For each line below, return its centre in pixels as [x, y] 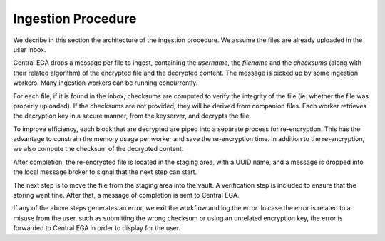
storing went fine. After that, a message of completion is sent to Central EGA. [126, 195]
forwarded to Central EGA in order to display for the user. [97, 228]
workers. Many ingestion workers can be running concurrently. [106, 83]
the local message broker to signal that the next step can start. [105, 172]
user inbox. [30, 49]
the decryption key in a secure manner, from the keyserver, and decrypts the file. [132, 116]
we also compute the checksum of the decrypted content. [98, 149]
